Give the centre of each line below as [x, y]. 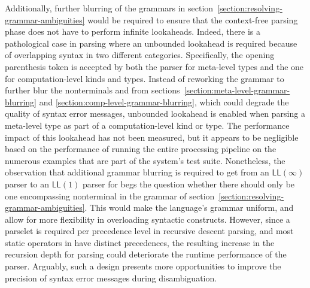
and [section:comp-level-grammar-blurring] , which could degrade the [164, 101]
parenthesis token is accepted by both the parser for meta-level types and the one [154, 66]
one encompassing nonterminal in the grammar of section [110, 195]
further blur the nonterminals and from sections [92, 90]
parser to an [27, 184]
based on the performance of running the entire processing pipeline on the [141, 149]
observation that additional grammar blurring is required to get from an [137, 172]
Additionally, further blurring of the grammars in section [109, 8]
